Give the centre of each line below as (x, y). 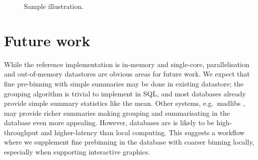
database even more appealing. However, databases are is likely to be (109, 122)
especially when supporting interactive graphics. (77, 152)
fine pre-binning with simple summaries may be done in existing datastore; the (124, 83)
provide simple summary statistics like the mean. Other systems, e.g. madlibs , (125, 103)
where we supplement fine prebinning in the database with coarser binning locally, (129, 142)
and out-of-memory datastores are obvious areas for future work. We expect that (127, 74)
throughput (21, 132)
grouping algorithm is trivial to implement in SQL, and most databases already (125, 93)
